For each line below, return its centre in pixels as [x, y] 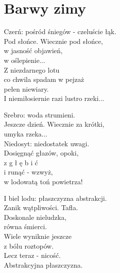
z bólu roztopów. [29, 245]
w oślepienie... [25, 60]
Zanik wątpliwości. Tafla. [41, 207]
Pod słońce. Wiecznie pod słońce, [53, 41]
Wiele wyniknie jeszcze [38, 236]
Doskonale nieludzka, [35, 217]
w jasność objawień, [33, 50]
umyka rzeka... [26, 134]
